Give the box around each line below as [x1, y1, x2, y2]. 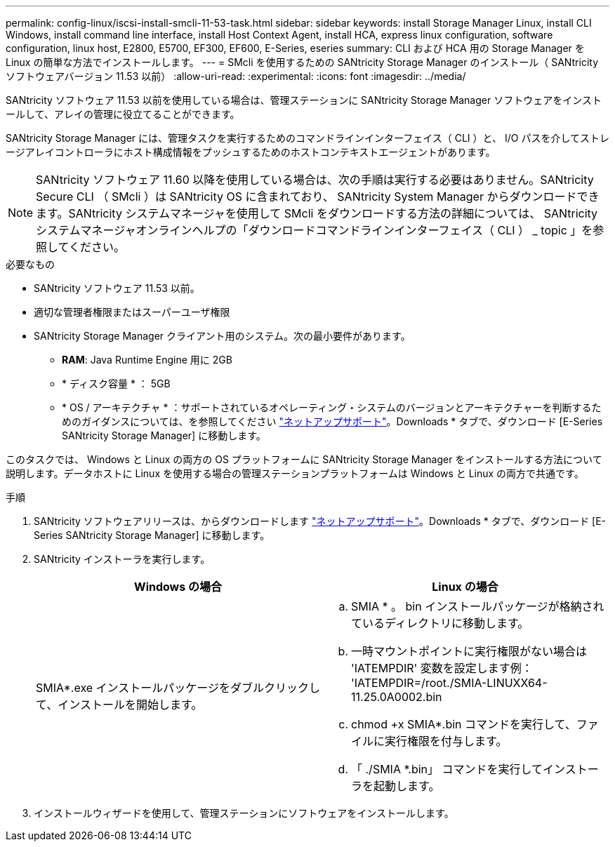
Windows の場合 [134, 580, 222, 594]
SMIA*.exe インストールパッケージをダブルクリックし [36, 681, 320, 695]
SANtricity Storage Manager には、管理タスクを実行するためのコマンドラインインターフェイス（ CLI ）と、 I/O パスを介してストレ [6, 132, 609, 144]
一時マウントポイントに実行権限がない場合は [351, 644, 588, 658]
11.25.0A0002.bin [351, 690, 442, 704]
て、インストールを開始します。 [36, 698, 203, 712]
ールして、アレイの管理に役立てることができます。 [6, 108, 240, 120]
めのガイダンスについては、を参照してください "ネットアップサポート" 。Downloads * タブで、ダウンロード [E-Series [62, 415, 603, 427]
